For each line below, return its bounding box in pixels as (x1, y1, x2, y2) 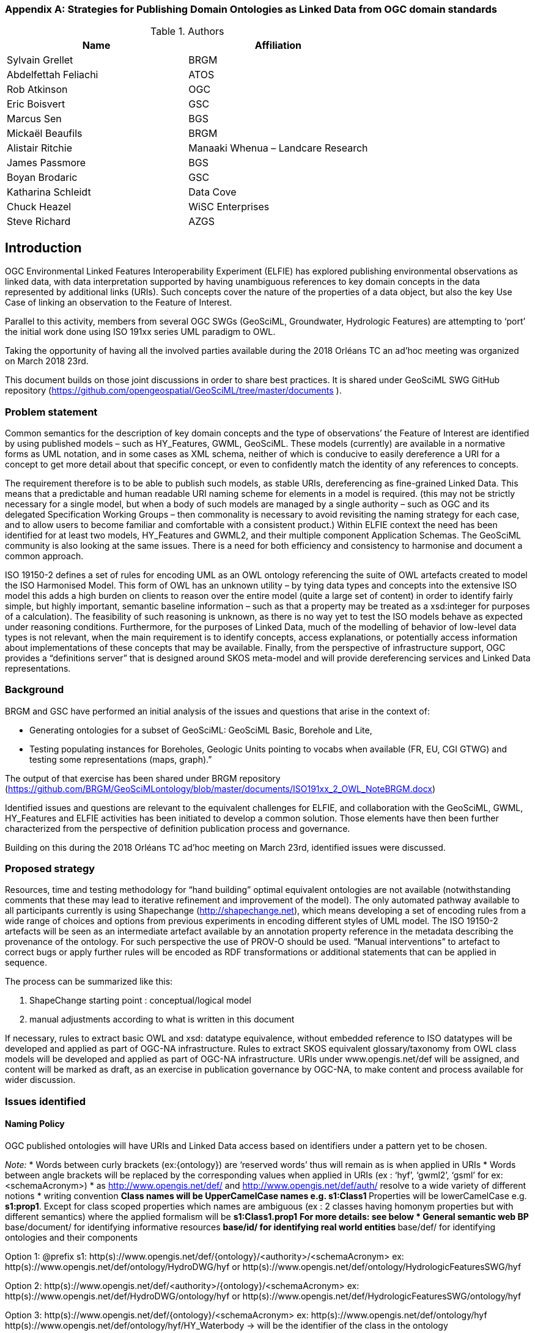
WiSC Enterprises (188, 200, 270, 213)
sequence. (5, 957, 48, 968)
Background (5, 683, 64, 696)
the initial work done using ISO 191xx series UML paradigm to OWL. (5, 326, 276, 337)
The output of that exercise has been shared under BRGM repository (5, 773, 281, 784)
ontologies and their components (5, 1232, 138, 1243)
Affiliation (254, 39, 302, 52)
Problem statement (5, 405, 98, 418)
